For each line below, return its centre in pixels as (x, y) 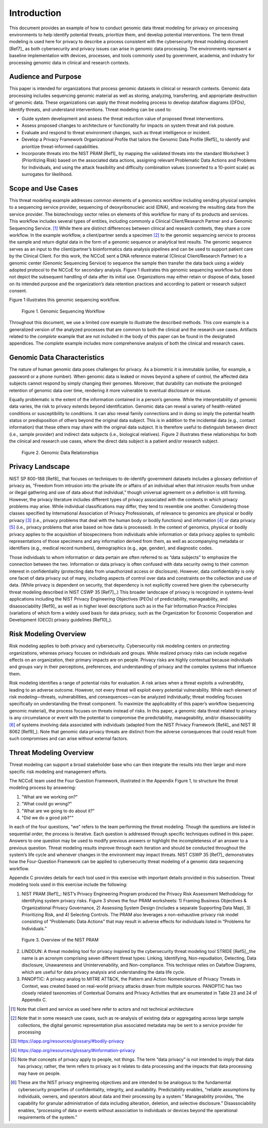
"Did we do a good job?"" (48, 817)
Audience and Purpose (45, 77)
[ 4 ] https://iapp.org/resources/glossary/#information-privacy (73, 1050)
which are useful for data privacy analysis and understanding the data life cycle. (103, 972)
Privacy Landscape (39, 467)
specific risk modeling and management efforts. (58, 772)
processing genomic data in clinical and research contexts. (69, 63)
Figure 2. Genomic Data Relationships (60, 452)
